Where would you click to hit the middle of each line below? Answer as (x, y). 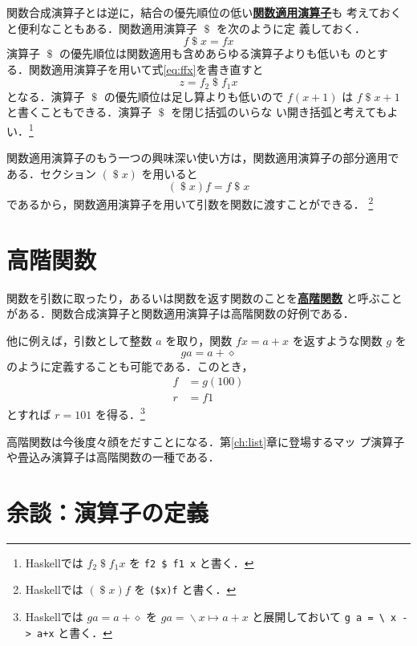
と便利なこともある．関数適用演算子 (102, 28)
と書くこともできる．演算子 (79, 112)
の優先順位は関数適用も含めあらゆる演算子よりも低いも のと (219, 53)
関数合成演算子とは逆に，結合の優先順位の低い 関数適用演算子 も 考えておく (204, 12)
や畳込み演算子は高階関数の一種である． (113, 457)
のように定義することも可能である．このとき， (130, 366)
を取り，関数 (199, 341)
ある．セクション (51, 173)
